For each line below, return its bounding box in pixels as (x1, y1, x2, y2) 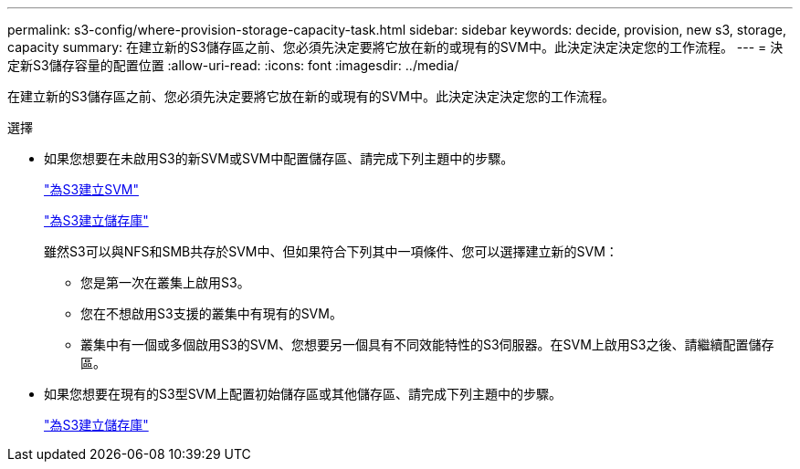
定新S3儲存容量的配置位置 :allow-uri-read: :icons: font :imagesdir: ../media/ (7, 57, 459, 73)
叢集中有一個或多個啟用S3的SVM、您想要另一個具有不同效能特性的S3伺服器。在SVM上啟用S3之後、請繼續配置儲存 (80, 337, 774, 352)
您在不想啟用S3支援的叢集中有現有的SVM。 (80, 306, 342, 321)
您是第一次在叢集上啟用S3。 (80, 275, 250, 290)
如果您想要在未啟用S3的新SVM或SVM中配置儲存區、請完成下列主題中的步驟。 (44, 151, 514, 166)
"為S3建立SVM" (44, 182, 139, 197)
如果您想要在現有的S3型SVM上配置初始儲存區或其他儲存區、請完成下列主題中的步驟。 (44, 386, 562, 401)
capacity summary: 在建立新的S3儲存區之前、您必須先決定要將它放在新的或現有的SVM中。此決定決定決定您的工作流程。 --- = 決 (7, 39, 784, 55)
